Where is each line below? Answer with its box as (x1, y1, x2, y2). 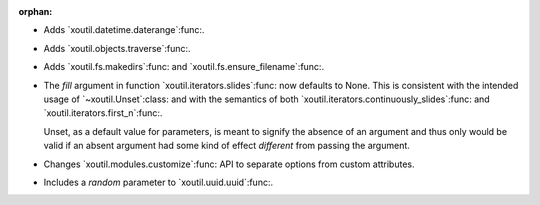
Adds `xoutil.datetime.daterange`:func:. (43, 24, 205, 36)
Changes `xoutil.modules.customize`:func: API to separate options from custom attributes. (43, 158, 415, 170)
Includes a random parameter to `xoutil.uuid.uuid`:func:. (43, 176, 274, 188)
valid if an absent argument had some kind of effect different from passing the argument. (43, 140, 410, 152)
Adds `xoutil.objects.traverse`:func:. (43, 42, 191, 54)
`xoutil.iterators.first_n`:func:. (43, 107, 163, 119)
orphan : (18, 6, 53, 17)
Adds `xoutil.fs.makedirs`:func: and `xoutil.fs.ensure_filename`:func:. (43, 61, 325, 73)
